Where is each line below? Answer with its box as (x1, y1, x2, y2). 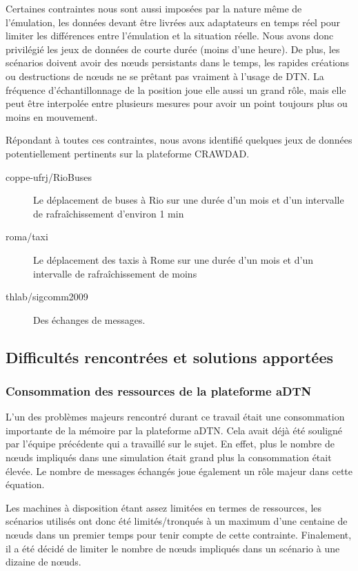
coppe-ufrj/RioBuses (6, 169, 92, 184)
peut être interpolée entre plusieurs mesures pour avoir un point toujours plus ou (6, 96, 348, 110)
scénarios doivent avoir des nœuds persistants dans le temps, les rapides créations (6, 55, 350, 70)
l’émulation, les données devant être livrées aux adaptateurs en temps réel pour (6, 14, 341, 29)
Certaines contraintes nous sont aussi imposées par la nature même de (6, 1, 302, 15)
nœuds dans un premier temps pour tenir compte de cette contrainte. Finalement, (6, 528, 352, 542)
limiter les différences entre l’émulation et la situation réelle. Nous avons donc (6, 28, 334, 43)
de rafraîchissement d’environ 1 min (33, 206, 184, 220)
